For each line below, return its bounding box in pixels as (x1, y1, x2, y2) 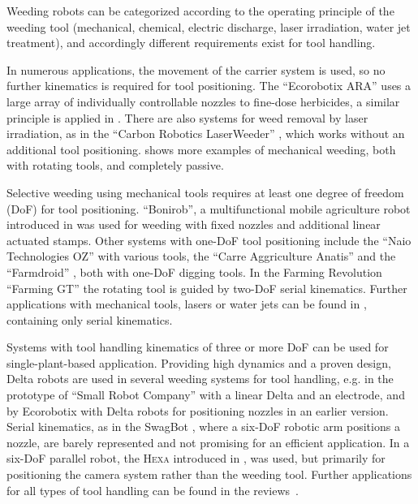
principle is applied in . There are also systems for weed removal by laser (6, 109, 368, 126)
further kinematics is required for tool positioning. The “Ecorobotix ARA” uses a (6, 77, 412, 94)
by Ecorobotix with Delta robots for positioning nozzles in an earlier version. (6, 402, 389, 419)
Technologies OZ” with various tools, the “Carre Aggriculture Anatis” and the (6, 248, 396, 265)
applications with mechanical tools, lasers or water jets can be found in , (6, 295, 367, 312)
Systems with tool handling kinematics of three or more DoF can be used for (6, 338, 389, 355)
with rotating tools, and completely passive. (6, 157, 224, 174)
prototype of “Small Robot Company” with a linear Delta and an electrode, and (6, 386, 405, 403)
